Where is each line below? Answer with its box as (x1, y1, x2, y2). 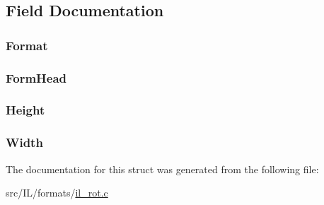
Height (6, 101, 45, 119)
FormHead (6, 69, 67, 86)
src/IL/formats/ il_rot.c (6, 185, 108, 200)
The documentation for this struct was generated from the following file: (6, 161, 319, 176)
